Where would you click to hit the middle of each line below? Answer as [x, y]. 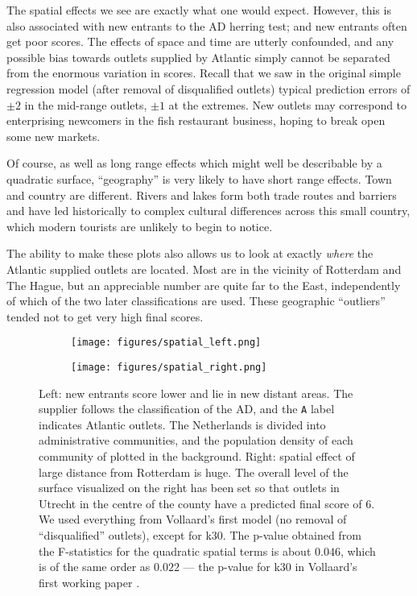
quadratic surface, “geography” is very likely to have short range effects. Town [199, 178]
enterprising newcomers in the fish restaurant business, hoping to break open [196, 120]
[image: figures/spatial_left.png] [166, 343]
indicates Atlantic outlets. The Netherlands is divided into [182, 424]
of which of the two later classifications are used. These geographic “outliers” [196, 301]
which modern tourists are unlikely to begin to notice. [140, 226]
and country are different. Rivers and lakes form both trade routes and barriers [202, 195]
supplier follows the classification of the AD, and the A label [187, 409]
